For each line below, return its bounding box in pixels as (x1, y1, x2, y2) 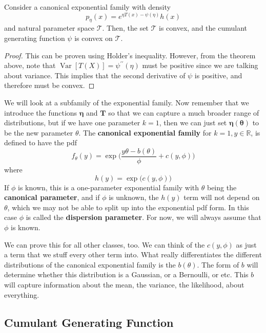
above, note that (4, 60, 56, 71)
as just (236, 239, 257, 250)
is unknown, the (109, 192, 159, 203)
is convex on (74, 33, 113, 43)
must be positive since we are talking (142, 60, 258, 71)
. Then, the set (102, 23, 149, 33)
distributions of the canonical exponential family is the (4, 259, 176, 270)
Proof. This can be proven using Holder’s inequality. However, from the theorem (4, 50, 256, 60)
